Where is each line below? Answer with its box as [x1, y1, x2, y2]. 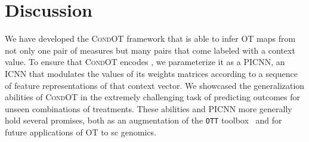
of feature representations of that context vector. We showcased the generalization [5, 79, 305, 91]
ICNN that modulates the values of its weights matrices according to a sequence [5, 67, 298, 79]
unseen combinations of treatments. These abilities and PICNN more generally [5, 102, 292, 115]
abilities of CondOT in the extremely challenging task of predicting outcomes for [5, 91, 300, 103]
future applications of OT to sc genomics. [5, 125, 156, 138]
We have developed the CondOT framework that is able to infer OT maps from [5, 32, 296, 45]
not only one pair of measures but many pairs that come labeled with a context [5, 44, 295, 56]
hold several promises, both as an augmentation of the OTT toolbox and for [5, 114, 282, 126]
